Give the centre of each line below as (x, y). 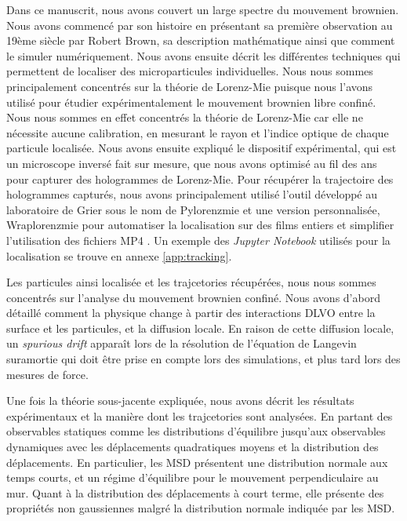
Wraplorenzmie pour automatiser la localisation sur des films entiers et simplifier (200, 225)
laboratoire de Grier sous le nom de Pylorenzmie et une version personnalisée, (193, 209)
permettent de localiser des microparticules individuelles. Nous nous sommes (190, 71)
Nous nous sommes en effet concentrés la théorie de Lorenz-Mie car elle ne (185, 117)
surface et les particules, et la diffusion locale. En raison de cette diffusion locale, (200, 328)
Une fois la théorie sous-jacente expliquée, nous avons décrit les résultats (180, 401)
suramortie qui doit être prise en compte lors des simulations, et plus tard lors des (203, 359)
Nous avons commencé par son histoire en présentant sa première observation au (200, 25)
